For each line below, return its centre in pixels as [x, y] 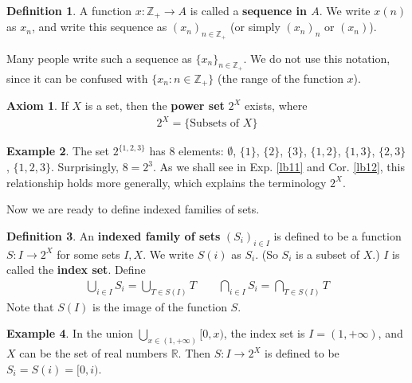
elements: [201, 151]
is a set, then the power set [155, 106]
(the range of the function [280, 78]
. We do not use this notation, [317, 58]
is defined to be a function [337, 235]
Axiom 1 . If [37, 106]
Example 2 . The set [58, 151]
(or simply [255, 27]
